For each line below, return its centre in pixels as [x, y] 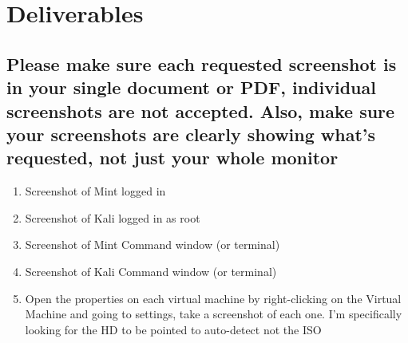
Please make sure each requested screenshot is [202, 63]
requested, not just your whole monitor [172, 158]
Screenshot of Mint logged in [95, 191]
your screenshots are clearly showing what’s [191, 134]
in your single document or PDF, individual [191, 87]
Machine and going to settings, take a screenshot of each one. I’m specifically [214, 314]
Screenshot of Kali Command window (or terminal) [151, 271]
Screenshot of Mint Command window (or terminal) [153, 244]
